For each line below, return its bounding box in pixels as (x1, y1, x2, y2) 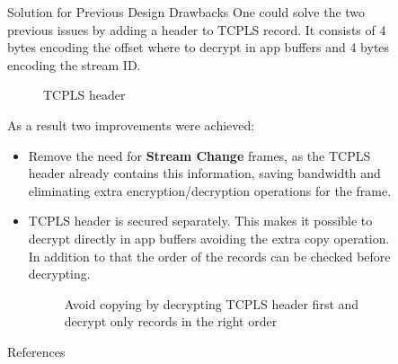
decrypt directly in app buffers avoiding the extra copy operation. (28, 228, 390, 247)
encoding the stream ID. (7, 55, 141, 74)
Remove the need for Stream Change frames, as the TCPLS (28, 146, 371, 164)
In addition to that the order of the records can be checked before (28, 246, 391, 265)
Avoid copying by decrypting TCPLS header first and (64, 294, 359, 313)
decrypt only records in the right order (64, 312, 278, 331)
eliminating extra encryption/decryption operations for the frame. (28, 181, 392, 200)
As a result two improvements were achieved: (7, 115, 255, 134)
